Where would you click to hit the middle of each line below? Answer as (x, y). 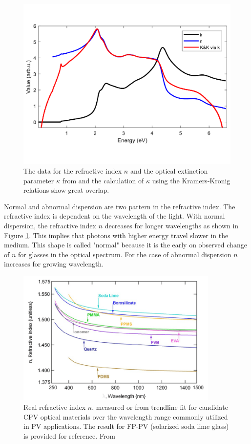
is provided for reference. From (69, 435)
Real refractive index (55, 407)
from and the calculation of (103, 180)
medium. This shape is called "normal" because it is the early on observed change (125, 245)
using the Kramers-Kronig (191, 180)
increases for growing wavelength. (54, 264)
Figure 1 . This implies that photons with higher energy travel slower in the (116, 235)
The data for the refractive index (73, 171)
